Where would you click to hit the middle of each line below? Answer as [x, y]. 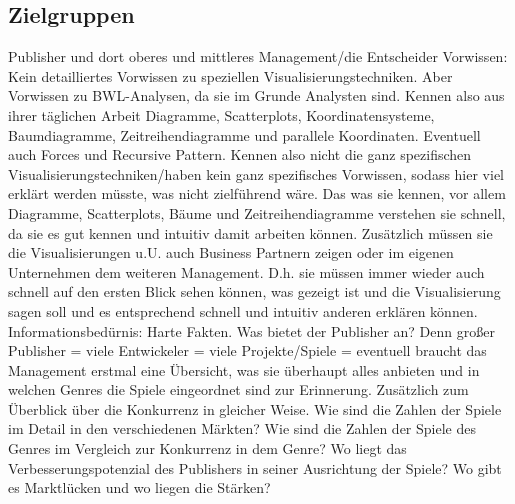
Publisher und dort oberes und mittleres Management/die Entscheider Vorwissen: [258, 56]
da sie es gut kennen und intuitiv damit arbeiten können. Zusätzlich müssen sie [250, 232]
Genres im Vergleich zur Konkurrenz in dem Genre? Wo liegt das [207, 448]
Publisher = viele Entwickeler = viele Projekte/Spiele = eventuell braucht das [247, 350]
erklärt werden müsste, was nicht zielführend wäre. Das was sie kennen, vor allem [257, 193]
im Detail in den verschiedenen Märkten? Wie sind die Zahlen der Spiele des [242, 428]
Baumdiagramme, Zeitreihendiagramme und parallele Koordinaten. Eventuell [244, 134]
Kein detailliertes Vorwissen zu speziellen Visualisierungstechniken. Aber [230, 75]
